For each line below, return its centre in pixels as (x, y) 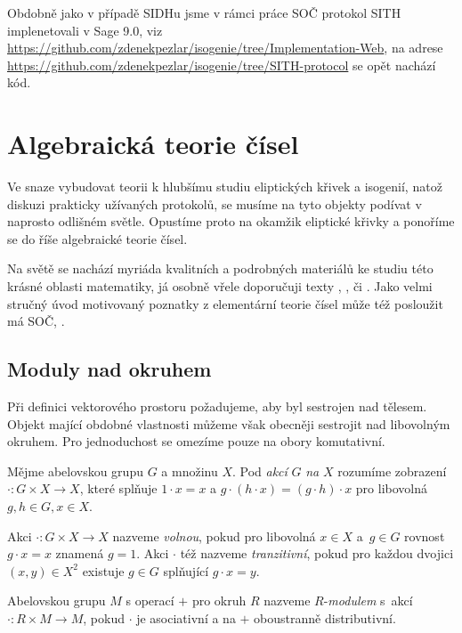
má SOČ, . (36, 321)
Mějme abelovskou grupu (75, 471)
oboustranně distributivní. (325, 617)
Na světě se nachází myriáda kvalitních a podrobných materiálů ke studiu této (220, 268)
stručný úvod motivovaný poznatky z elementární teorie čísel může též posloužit (225, 303)
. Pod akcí (259, 471)
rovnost (425, 536)
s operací (150, 601)
